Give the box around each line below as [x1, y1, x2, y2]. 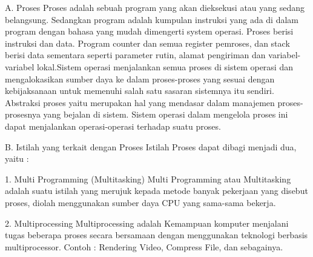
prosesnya [5, 108, 41, 121]
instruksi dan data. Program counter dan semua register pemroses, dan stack [5, 36, 290, 49]
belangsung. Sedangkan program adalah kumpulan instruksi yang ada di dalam [5, 13, 298, 25]
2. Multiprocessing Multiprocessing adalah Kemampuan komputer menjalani [5, 216, 289, 229]
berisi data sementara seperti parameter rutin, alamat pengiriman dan [5, 48, 266, 61]
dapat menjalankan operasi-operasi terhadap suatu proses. [5, 119, 221, 132]
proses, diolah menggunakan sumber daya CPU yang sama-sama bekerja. [5, 196, 276, 209]
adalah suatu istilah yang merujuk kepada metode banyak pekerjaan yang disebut [5, 184, 308, 197]
